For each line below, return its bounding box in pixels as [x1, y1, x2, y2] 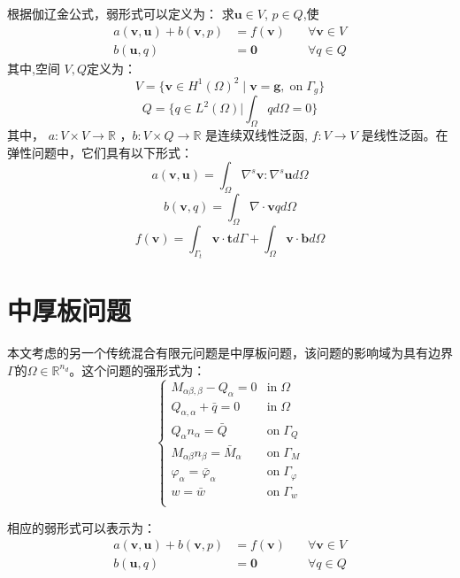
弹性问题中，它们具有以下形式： [7, 143, 193, 161]
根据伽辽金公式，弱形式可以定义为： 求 [7, 4, 234, 22]
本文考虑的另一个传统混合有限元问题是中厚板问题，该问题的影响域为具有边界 [7, 343, 453, 362]
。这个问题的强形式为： [69, 360, 206, 379]
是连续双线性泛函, [204, 126, 308, 143]
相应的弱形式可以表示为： [7, 518, 156, 536]
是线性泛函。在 [361, 126, 448, 143]
